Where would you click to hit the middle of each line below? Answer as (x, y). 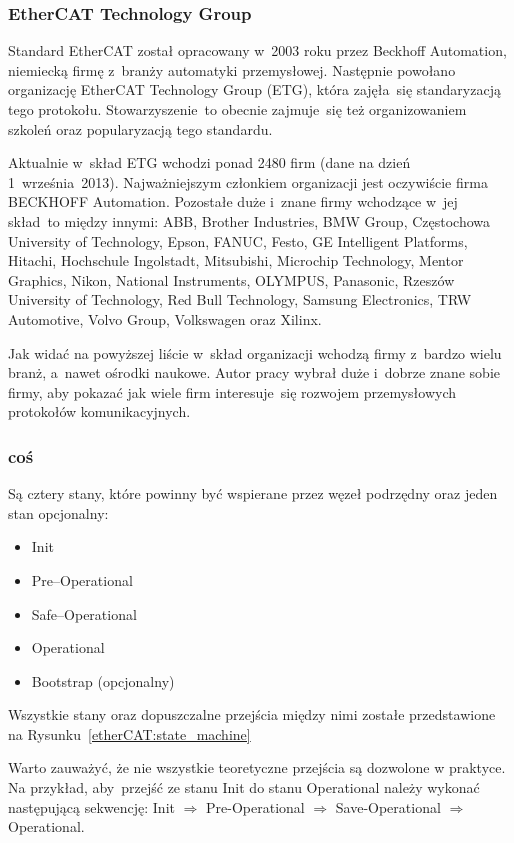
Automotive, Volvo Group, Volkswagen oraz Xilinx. (165, 318)
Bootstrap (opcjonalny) (103, 680)
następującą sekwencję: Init (91, 806)
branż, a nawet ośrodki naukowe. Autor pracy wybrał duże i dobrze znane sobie (254, 372)
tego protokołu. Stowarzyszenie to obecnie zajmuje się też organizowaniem (237, 109)
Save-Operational (388, 806)
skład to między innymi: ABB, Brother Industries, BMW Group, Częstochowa (249, 220)
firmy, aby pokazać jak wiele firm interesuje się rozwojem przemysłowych (232, 391)
